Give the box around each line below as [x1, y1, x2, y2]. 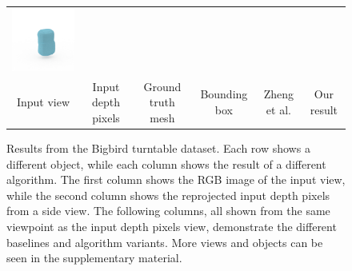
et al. [266, 102, 291, 118]
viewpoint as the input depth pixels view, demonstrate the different [6, 217, 337, 234]
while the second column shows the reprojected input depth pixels [6, 186, 330, 203]
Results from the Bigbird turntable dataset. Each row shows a [6, 139, 310, 156]
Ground [143, 78, 182, 94]
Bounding [200, 86, 248, 102]
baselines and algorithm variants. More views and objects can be [6, 233, 323, 250]
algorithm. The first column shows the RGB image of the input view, [6, 171, 346, 188]
